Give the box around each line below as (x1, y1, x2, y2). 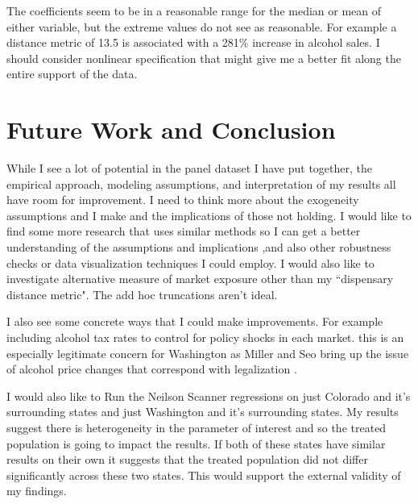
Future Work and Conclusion (6, 113, 336, 146)
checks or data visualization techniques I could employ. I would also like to (6, 254, 375, 271)
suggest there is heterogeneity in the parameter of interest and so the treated (6, 419, 387, 435)
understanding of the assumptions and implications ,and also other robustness (6, 239, 391, 256)
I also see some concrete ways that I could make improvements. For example (6, 313, 383, 330)
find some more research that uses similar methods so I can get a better (6, 223, 361, 240)
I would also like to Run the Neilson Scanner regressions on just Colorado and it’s (6, 387, 411, 404)
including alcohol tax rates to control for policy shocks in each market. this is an (6, 329, 404, 346)
